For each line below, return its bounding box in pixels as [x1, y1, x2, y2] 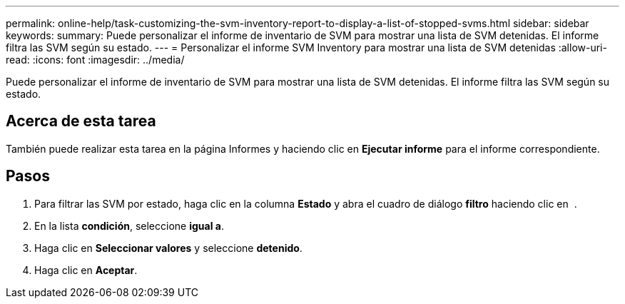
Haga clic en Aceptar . [34, 263, 138, 276]
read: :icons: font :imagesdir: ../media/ [6, 54, 185, 66]
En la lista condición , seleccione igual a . [34, 219, 224, 232]
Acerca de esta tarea [6, 112, 156, 131]
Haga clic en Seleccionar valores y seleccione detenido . [34, 241, 303, 254]
